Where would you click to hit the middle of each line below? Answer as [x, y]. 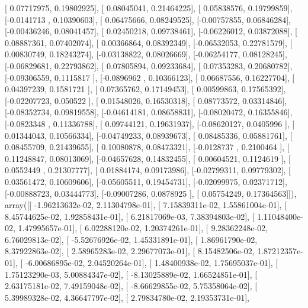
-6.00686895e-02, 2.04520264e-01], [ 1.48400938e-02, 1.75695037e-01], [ [152, 263]
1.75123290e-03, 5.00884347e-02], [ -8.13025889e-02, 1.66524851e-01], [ [131, 274]
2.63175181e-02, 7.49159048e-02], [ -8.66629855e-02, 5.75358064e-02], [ [131, 286]
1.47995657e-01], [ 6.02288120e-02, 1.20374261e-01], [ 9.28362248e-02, [143, 228]
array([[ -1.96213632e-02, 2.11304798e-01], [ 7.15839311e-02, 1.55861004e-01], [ [146, 205]
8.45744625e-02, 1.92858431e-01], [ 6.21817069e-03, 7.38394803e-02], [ [130, 216]
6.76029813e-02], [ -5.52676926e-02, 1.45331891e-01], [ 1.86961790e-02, [131, 239]
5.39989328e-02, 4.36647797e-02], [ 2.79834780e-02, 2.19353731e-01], [127, 297]
